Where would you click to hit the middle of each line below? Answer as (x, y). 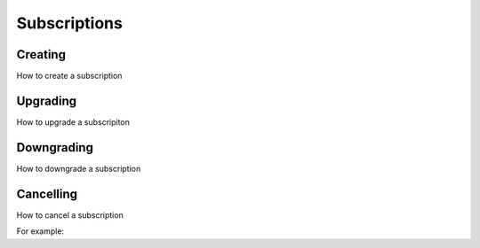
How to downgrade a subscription (79, 168)
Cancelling (47, 194)
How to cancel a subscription (70, 215)
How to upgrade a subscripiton (73, 122)
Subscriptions (70, 23)
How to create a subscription (69, 76)
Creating (41, 54)
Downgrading (55, 147)
